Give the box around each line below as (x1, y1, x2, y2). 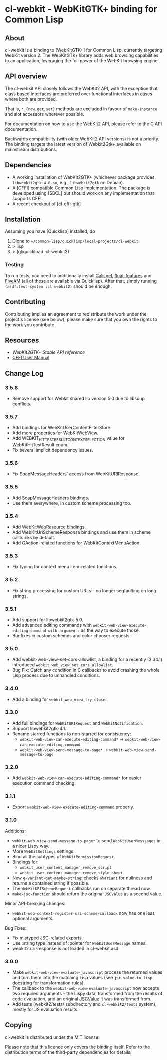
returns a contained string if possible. (12, 880, 90, 886)
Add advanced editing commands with (12, 622, 92, 628)
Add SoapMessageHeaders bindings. (12, 495, 90, 501)
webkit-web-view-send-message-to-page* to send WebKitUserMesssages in (12, 837, 161, 843)
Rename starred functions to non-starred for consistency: (12, 731, 131, 737)
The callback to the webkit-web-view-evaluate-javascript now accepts (12, 985, 159, 991)
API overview (5, 72, 47, 81)
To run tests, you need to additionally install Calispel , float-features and (5, 272, 152, 278)
